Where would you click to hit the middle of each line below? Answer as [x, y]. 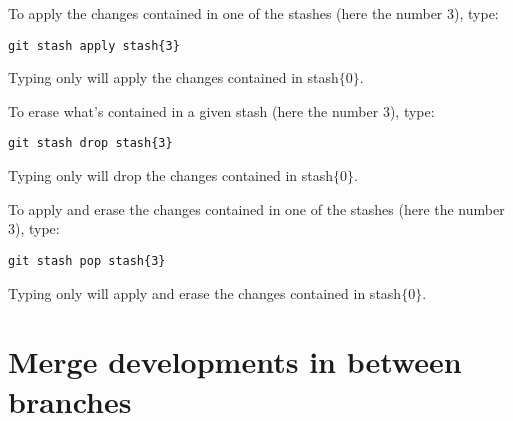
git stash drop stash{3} [90, 143]
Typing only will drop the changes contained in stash [171, 175]
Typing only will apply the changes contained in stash [173, 77]
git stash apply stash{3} [94, 45]
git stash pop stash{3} [87, 260]
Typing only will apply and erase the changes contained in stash [205, 292]
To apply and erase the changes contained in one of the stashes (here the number [256, 208]
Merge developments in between [235, 361]
